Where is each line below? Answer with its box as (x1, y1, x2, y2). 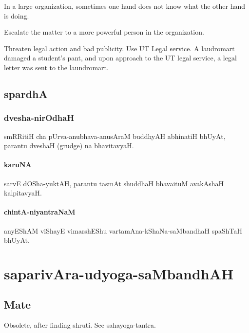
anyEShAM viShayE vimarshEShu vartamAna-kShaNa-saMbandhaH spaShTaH (4, 225, 243, 235)
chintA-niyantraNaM (4, 207, 76, 217)
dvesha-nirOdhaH (4, 112, 75, 124)
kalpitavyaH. (4, 188, 42, 198)
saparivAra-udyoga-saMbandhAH (4, 263, 234, 283)
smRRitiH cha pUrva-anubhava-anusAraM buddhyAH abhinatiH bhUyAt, (4, 131, 226, 141)
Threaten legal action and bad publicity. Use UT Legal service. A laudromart (4, 43, 235, 53)
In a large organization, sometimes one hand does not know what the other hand (4, 1, 246, 11)
